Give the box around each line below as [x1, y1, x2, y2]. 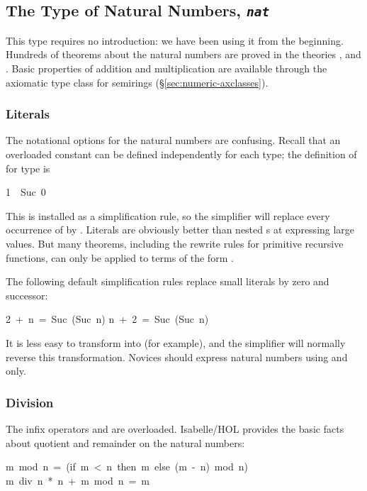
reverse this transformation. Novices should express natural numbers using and [6, 349, 348, 364]
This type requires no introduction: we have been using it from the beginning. [6, 33, 344, 48]
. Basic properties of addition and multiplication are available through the [6, 60, 327, 75]
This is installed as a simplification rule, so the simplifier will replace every [6, 208, 330, 223]
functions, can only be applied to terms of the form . [6, 250, 234, 265]
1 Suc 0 [6, 184, 46, 199]
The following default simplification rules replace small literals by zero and [6, 274, 329, 289]
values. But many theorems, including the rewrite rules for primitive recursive [6, 236, 344, 250]
